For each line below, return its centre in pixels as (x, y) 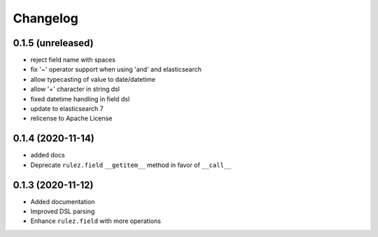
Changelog (45, 18)
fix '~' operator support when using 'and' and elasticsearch (116, 69)
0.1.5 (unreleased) (53, 43)
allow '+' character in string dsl (75, 89)
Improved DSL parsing (63, 211)
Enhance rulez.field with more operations (96, 221)
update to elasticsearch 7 (67, 109)
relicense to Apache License (71, 118)
